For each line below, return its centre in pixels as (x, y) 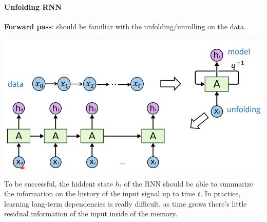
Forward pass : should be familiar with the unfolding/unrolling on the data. (125, 26)
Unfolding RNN (33, 6)
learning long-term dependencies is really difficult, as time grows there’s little (126, 203)
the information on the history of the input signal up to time (100, 193)
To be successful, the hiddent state (59, 183)
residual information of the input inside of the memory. (91, 214)
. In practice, (221, 193)
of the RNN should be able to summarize (189, 183)
